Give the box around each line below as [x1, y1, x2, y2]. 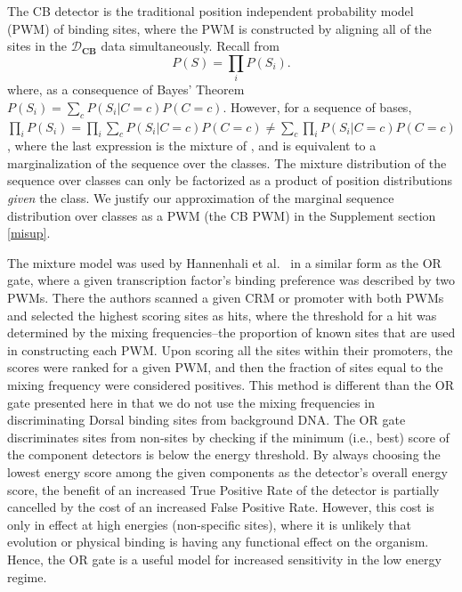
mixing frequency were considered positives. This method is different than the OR [7, 376, 454, 394]
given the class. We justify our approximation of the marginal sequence [7, 189, 394, 207]
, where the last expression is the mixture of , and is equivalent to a [7, 136, 377, 155]
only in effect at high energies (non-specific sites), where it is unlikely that [7, 515, 411, 533]
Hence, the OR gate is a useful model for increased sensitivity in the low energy [7, 549, 442, 568]
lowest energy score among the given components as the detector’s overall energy [7, 462, 448, 481]
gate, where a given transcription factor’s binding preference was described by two [7, 271, 456, 289]
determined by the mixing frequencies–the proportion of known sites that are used [7, 323, 456, 342]
